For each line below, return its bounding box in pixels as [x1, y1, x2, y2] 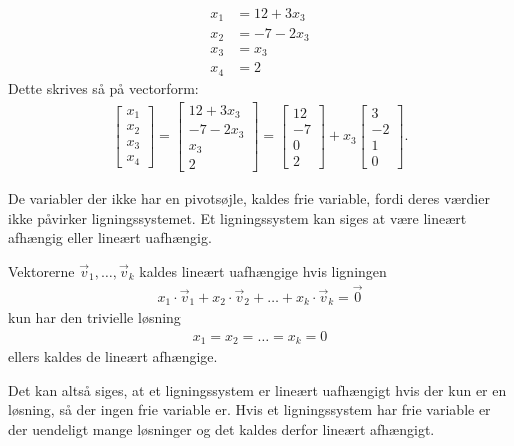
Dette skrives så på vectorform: [8, 77, 199, 98]
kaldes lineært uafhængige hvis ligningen [139, 260, 387, 281]
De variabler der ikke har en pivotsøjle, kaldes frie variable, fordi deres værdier [8, 188, 490, 209]
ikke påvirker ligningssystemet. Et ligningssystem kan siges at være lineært [8, 207, 467, 228]
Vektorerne [8, 260, 75, 281]
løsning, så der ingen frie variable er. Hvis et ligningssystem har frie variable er [8, 399, 491, 420]
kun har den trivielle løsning [8, 307, 181, 328]
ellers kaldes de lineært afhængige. [8, 346, 218, 367]
